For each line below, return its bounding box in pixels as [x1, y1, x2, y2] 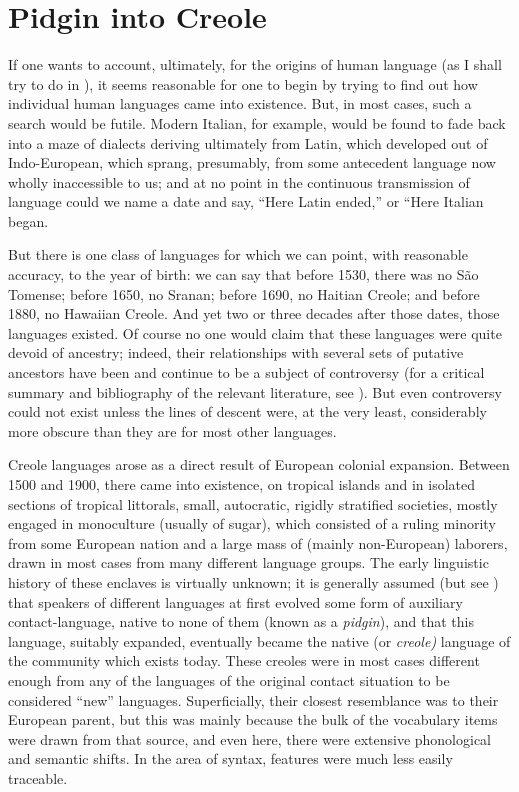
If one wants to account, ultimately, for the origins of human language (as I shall [8, 54, 502, 75]
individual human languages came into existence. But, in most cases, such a [8, 93, 472, 114]
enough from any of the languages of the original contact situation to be [8, 669, 450, 690]
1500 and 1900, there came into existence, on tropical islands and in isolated [8, 474, 476, 494]
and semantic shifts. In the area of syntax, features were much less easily [8, 748, 453, 769]
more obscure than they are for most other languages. [8, 420, 337, 441]
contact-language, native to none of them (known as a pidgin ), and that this [8, 611, 474, 632]
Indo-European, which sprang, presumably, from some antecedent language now [8, 152, 496, 173]
